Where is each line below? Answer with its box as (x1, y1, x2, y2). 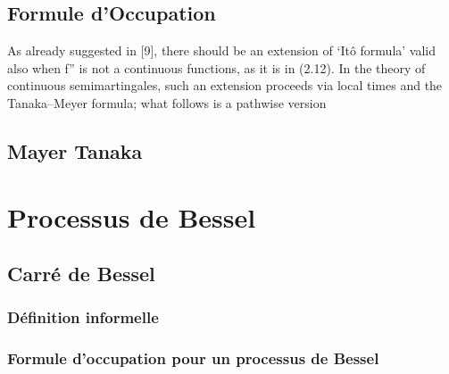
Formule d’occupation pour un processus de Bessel (7, 347, 379, 370)
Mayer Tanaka (7, 137, 143, 164)
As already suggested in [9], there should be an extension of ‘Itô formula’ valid (7, 41, 437, 60)
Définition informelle (7, 306, 159, 328)
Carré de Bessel (7, 260, 155, 287)
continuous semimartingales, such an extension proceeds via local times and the (7, 76, 443, 95)
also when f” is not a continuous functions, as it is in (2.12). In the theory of (7, 58, 426, 77)
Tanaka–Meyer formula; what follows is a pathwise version (7, 93, 327, 112)
